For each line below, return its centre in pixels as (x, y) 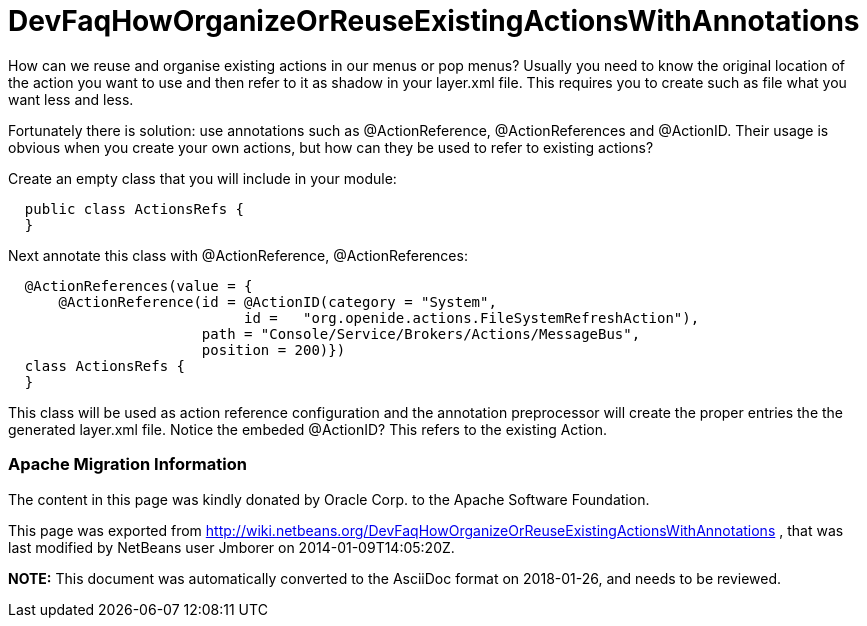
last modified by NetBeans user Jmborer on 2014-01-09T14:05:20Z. (231, 547)
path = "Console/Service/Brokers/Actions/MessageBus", (421, 333)
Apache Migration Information (127, 464)
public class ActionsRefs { (134, 208)
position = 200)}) (273, 349)
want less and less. (71, 99)
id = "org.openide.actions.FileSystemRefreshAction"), (472, 317)
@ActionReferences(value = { (138, 285)
